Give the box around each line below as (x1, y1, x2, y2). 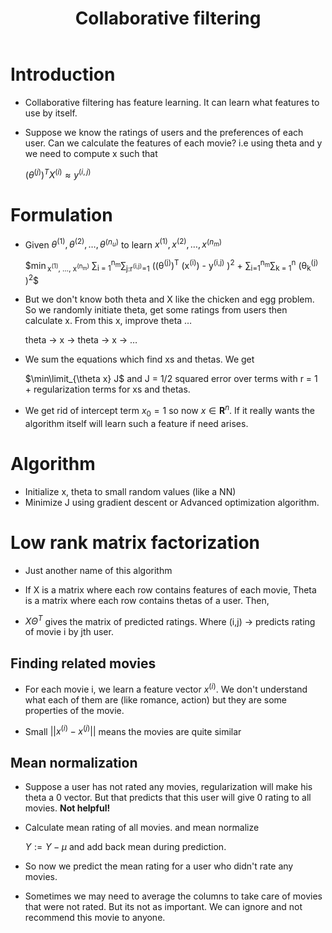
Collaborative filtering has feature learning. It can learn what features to (24, 96, 320, 108)
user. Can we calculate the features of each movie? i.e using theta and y (24, 137, 323, 149)
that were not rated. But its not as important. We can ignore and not (24, 901, 303, 913)
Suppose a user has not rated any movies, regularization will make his (24, 781, 313, 793)
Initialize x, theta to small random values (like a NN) (24, 485, 237, 497)
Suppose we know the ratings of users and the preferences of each (24, 126, 304, 138)
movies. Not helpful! (24, 802, 111, 814)
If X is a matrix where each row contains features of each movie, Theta (24, 583, 317, 596)
